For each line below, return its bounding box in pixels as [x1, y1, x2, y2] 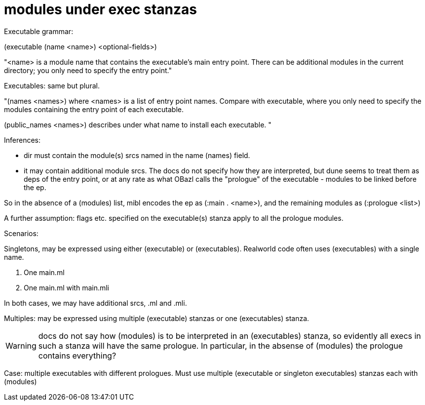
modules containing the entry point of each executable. [4, 105, 184, 114]
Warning [5, 340, 37, 351]
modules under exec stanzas [4, 1, 197, 18]
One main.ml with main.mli [24, 283, 109, 292]
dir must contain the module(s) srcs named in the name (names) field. [24, 151, 250, 160]
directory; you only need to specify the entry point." [4, 66, 172, 75]
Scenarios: [4, 229, 39, 238]
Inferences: [4, 135, 41, 144]
